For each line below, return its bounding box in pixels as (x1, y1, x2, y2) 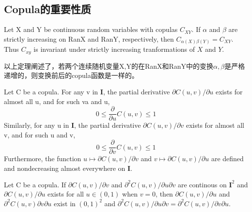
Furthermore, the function (4, 153, 81, 164)
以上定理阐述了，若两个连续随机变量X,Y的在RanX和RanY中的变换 (4, 61, 214, 71)
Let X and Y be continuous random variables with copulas (4, 24, 178, 34)
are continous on (177, 179, 227, 189)
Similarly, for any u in (4, 120, 69, 130)
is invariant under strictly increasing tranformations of (33, 44, 195, 54)
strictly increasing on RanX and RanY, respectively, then (4, 33, 174, 44)
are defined (211, 153, 244, 164)
